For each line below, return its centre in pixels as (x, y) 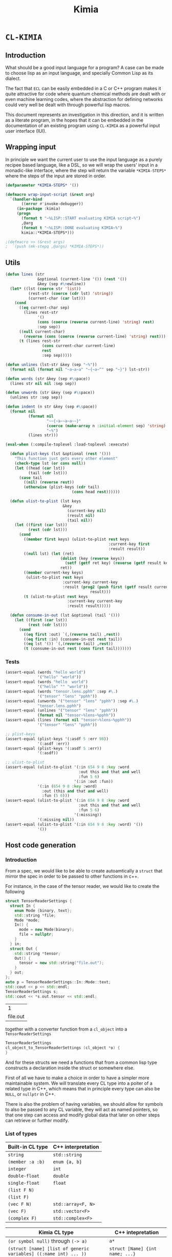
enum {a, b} (67, 1162)
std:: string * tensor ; (37, 954)
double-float (24, 1176)
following (15, 892)
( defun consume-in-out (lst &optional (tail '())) (65, 615)
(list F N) (21, 1190)
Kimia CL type (56, 1232)
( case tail (30, 478)
